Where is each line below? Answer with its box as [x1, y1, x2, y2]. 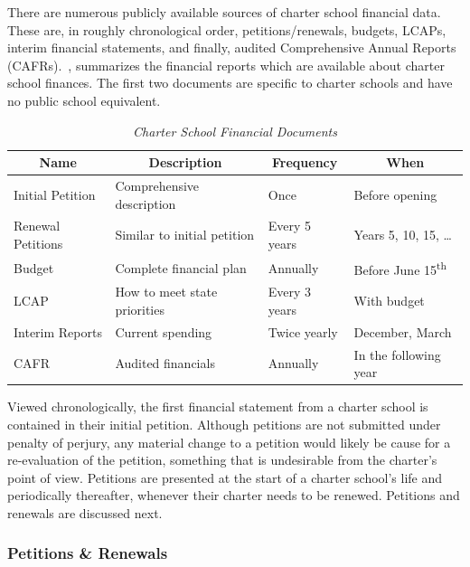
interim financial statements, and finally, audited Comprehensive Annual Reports [7, 38, 456, 57]
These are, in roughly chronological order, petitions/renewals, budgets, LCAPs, [7, 20, 446, 39]
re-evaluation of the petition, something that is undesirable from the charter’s [7, 450, 437, 469]
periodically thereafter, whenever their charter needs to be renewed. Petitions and [7, 486, 460, 505]
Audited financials [115, 354, 215, 373]
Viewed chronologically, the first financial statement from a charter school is [7, 397, 428, 416]
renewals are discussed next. [7, 503, 163, 522]
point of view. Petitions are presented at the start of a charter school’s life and [7, 468, 443, 487]
